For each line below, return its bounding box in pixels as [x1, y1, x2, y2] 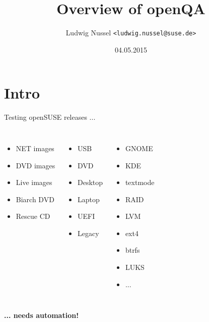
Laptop [78, 194, 100, 204]
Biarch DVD [16, 194, 54, 204]
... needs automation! [4, 310, 79, 320]
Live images [16, 177, 52, 188]
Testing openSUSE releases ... [4, 112, 96, 122]
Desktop [78, 177, 103, 188]
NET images [16, 143, 54, 153]
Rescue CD [16, 211, 50, 221]
